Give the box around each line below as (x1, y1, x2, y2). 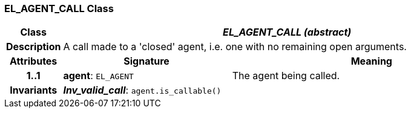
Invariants (10, 84, 58, 97)
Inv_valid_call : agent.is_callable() (63, 84, 222, 97)
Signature (123, 55, 169, 68)
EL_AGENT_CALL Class (4, 2, 114, 15)
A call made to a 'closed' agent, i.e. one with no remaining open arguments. (63, 40, 407, 53)
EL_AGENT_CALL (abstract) (223, 26, 352, 39)
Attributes (10, 55, 58, 68)
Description (6, 40, 61, 53)
